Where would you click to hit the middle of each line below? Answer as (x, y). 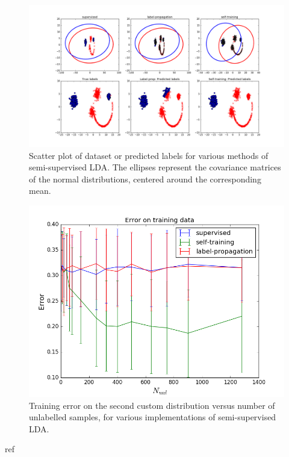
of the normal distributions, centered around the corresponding (145, 179)
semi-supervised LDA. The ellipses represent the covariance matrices (155, 167)
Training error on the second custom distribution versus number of (152, 405)
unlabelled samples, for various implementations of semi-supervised (153, 417)
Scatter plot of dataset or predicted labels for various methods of (149, 155)
